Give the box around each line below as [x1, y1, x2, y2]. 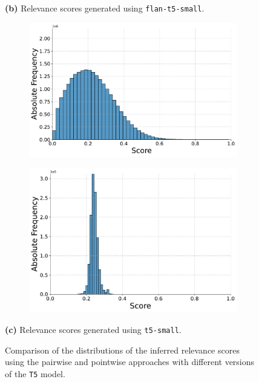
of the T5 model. [5, 367, 65, 380]
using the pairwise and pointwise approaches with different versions [5, 355, 255, 368]
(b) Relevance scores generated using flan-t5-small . [5, 2, 205, 14]
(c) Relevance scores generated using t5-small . [5, 323, 182, 336]
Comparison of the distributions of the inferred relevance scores [5, 343, 240, 356]
